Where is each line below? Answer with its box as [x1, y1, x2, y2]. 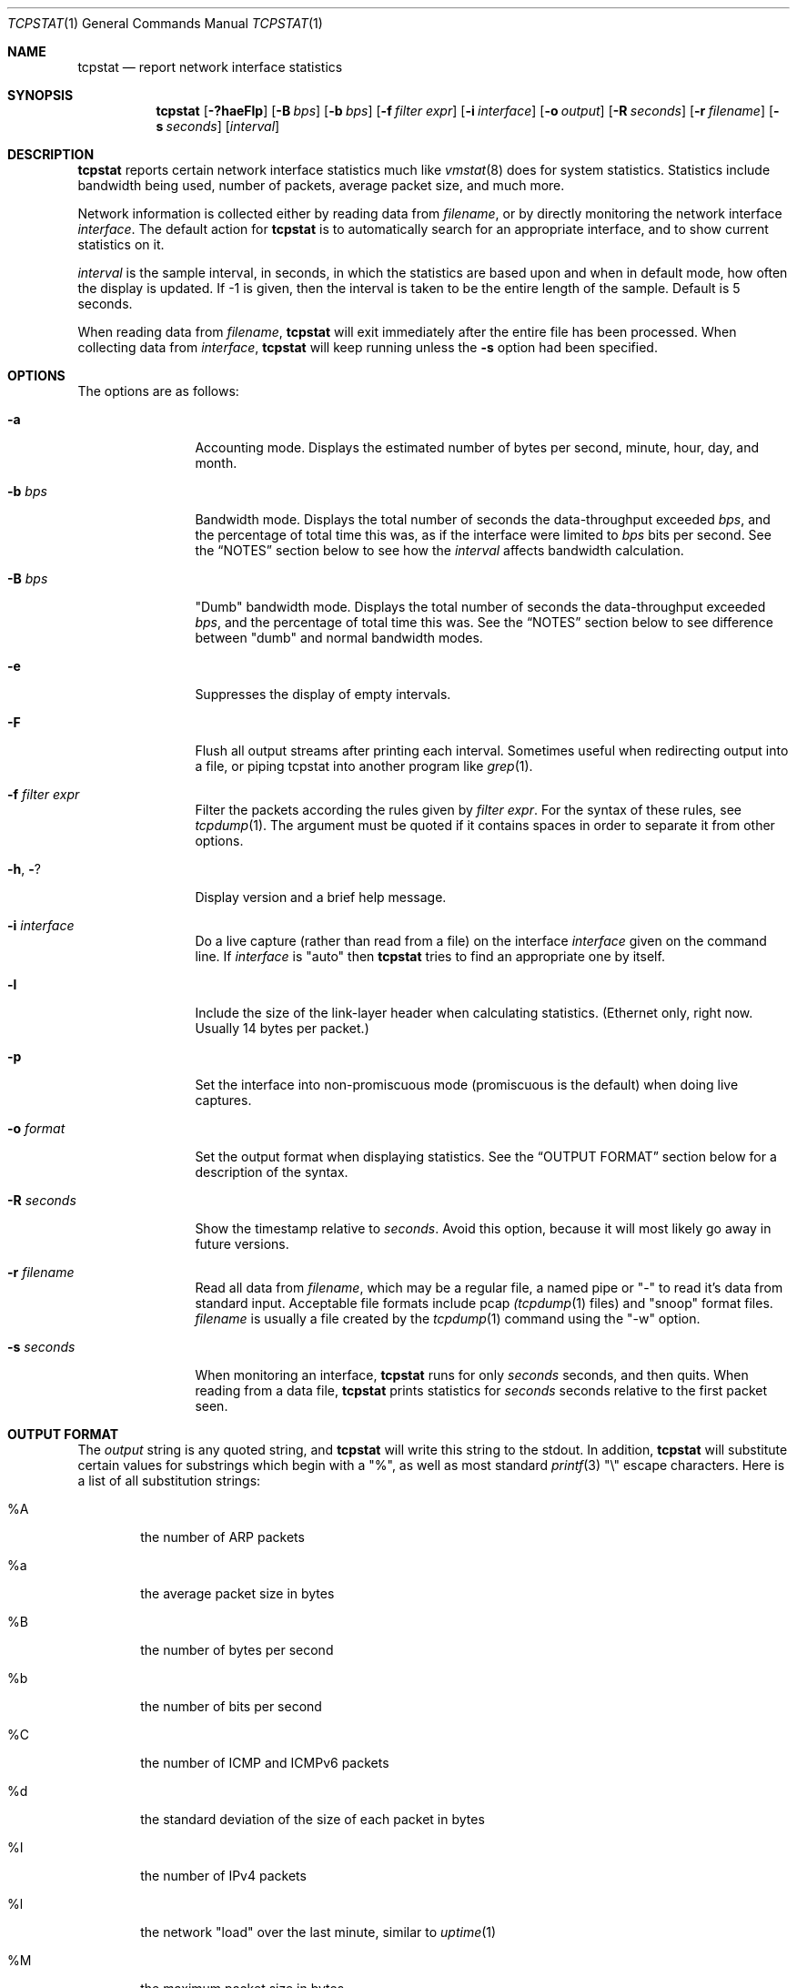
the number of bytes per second [140, 1642, 334, 1658]
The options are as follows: [77, 383, 239, 399]
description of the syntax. [195, 1164, 348, 1180]
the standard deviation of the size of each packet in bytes [140, 1811, 485, 1827]
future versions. [195, 1236, 289, 1252]
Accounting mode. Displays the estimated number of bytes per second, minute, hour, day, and [195, 440, 760, 455]
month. [195, 455, 237, 471]
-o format [7, 1121, 66, 1136]
